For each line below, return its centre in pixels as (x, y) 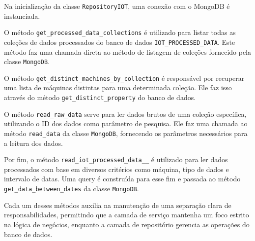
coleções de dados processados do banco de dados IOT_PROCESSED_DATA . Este (120, 42)
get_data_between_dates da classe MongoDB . (71, 189)
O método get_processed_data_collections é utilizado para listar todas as (120, 32)
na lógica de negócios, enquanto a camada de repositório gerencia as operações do (127, 224)
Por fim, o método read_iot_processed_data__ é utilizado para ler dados (116, 159)
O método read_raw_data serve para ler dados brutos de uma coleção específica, (125, 114)
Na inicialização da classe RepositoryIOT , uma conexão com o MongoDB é (117, 6)
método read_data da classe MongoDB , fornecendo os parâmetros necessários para (126, 133)
